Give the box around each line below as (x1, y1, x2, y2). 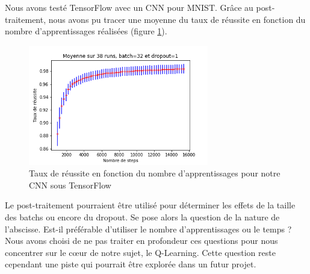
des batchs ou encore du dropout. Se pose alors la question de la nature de (5, 211, 280, 223)
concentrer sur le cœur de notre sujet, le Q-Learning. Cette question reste (5, 246, 276, 258)
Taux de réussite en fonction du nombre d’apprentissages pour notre (29, 167, 281, 179)
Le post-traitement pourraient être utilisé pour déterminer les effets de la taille (5, 199, 296, 211)
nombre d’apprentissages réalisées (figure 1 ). (5, 25, 167, 37)
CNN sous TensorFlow (29, 178, 111, 191)
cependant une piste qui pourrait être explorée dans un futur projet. (5, 258, 256, 270)
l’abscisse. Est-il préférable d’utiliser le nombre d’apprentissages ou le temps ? (5, 222, 292, 235)
